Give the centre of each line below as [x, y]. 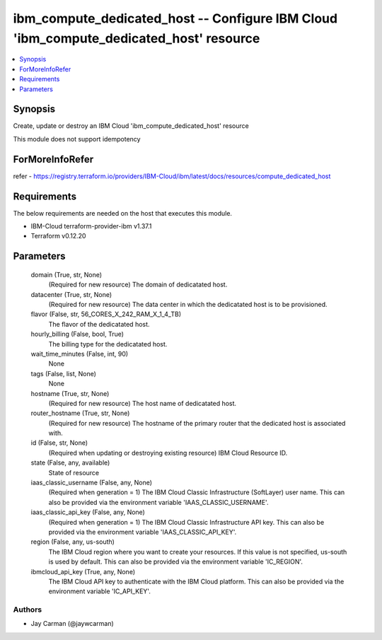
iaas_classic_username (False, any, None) [91, 483]
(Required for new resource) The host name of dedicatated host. [143, 403]
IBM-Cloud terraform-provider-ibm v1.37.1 [91, 226]
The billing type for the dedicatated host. [108, 344]
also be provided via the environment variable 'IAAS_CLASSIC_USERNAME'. [158, 502]
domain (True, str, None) [66, 274]
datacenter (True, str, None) [71, 294]
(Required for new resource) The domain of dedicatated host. [138, 285]
